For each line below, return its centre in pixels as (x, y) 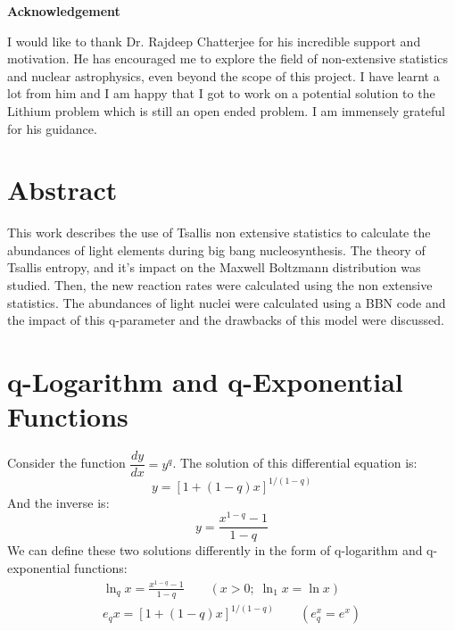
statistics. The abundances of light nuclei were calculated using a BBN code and (227, 302)
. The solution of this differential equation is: (295, 463)
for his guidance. (52, 128)
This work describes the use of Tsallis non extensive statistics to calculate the (219, 232)
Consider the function (66, 463)
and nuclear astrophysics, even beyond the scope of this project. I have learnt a (223, 75)
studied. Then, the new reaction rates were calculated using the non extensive (220, 285)
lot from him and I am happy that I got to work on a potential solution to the (221, 93)
